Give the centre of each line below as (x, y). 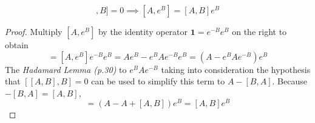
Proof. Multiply (34, 31)
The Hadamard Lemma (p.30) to (66, 69)
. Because (290, 81)
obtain (17, 45)
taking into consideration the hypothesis (236, 69)
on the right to (259, 31)
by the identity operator (143, 31)
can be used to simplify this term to (158, 81)
